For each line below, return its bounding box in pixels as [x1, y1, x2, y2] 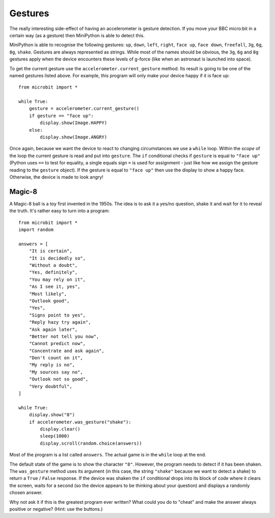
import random [18, 227, 53, 233]
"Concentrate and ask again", [29, 348, 104, 354]
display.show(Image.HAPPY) [40, 120, 107, 126]
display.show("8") [29, 412, 75, 418]
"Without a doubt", [29, 263, 78, 268]
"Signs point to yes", [29, 312, 86, 318]
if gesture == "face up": [29, 112, 94, 119]
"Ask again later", [29, 326, 78, 332]
